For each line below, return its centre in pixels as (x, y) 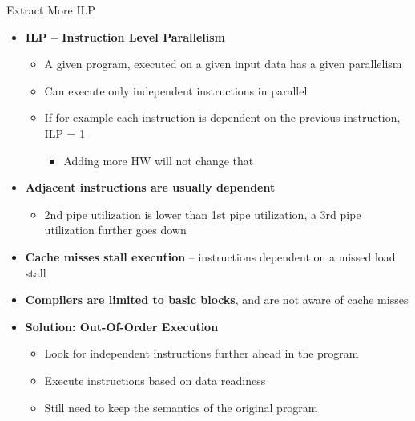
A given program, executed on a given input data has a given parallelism (223, 64)
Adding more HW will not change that (159, 160)
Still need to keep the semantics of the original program (181, 407)
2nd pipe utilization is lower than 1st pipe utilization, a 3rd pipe (203, 214)
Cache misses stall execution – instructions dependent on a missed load (210, 256)
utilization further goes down (115, 230)
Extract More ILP (51, 10)
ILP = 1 (65, 133)
